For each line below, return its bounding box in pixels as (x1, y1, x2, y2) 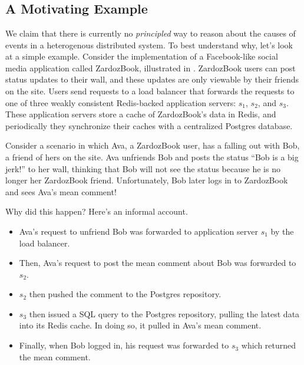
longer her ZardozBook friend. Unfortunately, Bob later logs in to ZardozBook (5, 174, 288, 186)
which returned (241, 339, 296, 351)
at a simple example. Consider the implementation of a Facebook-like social (5, 50, 278, 63)
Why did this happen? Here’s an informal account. (5, 205, 188, 218)
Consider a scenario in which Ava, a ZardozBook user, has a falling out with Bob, (5, 139, 300, 152)
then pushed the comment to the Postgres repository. (29, 288, 222, 300)
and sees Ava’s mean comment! (5, 185, 117, 198)
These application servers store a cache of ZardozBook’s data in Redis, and (5, 108, 276, 120)
